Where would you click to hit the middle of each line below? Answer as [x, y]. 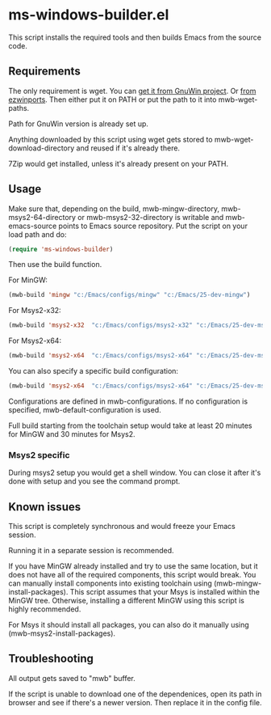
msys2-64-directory [42, 217]
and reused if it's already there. [128, 148]
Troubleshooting [51, 659]
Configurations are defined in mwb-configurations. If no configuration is [128, 401]
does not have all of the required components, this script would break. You [132, 575]
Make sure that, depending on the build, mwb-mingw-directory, [114, 209]
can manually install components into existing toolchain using [110, 583]
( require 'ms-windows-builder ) [61, 249]
